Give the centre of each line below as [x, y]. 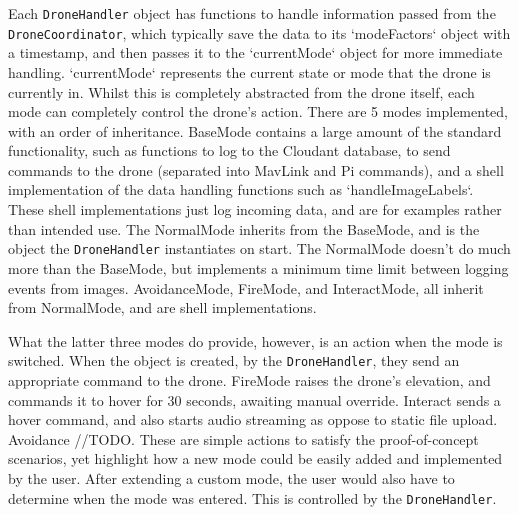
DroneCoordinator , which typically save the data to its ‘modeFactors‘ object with [259, 32]
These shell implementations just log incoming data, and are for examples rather [255, 209]
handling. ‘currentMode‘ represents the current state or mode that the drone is [249, 71]
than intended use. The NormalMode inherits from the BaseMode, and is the [244, 228]
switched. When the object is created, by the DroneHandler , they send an [234, 360]
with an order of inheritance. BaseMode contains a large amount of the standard [255, 130]
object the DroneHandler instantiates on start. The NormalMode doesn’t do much [259, 248]
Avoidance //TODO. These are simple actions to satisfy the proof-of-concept [243, 438]
